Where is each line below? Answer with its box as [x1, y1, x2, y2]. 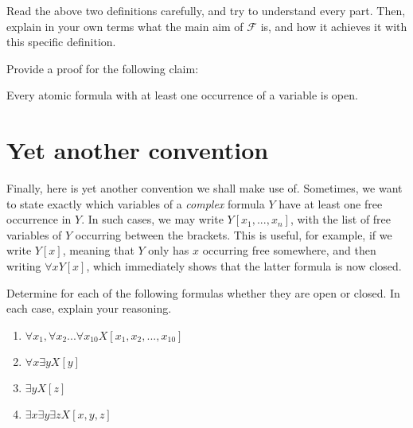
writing [6, 258, 41, 274]
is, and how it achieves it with [260, 18, 407, 34]
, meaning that [62, 242, 134, 259]
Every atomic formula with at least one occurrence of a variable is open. [6, 87, 358, 103]
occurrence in [6, 211, 72, 228]
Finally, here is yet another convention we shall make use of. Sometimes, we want [6, 180, 403, 196]
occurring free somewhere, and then [202, 242, 376, 259]
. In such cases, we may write [81, 211, 224, 228]
